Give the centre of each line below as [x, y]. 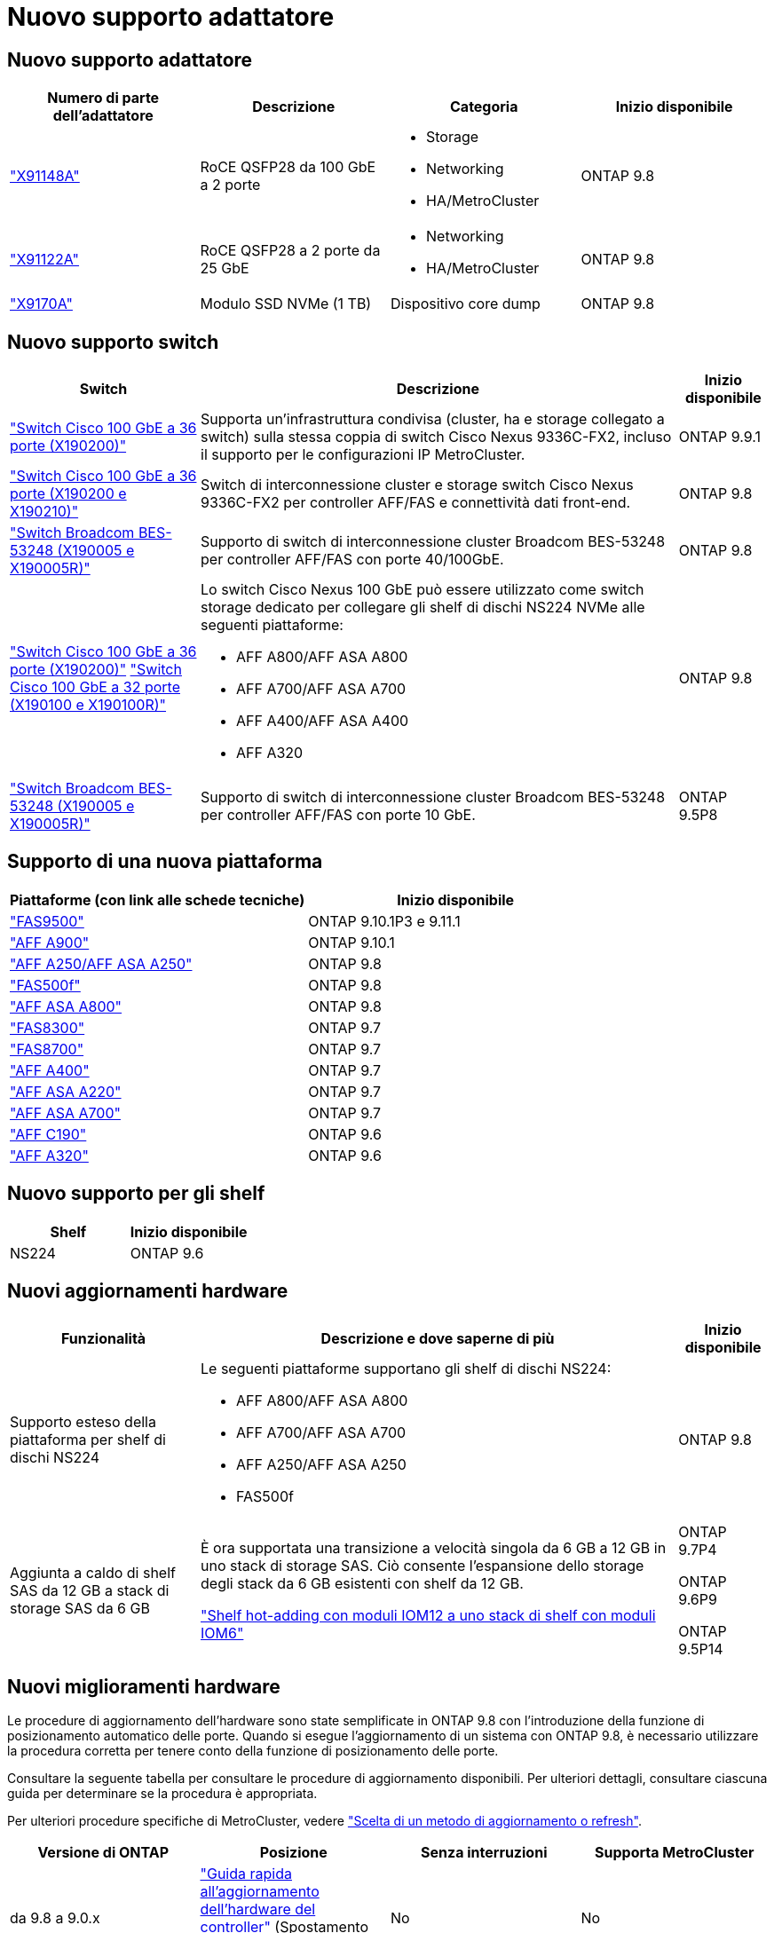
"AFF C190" [48, 1134]
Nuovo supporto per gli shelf [136, 1194]
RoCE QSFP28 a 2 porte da [290, 251]
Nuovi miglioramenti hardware [144, 1686]
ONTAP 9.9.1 [720, 437]
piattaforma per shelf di [88, 1439]
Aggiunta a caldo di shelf [93, 1572]
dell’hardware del [258, 1909]
